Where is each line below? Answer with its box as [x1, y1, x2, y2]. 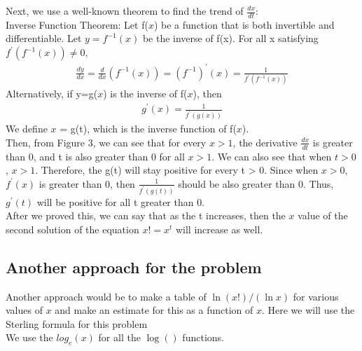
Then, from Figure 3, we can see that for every [6, 135, 207, 149]
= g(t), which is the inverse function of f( [60, 121, 237, 136]
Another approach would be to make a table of [6, 289, 207, 303]
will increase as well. [175, 221, 263, 236]
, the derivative [232, 135, 298, 149]
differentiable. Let [6, 31, 82, 46]
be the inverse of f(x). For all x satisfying [142, 31, 319, 46]
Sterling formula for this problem [6, 316, 148, 331]
